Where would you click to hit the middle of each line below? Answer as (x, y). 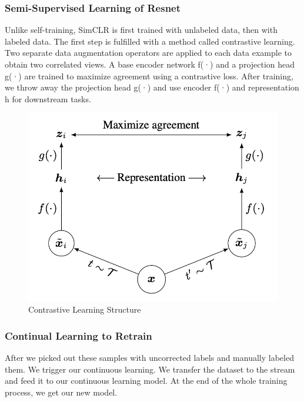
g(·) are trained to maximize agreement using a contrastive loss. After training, (149, 76)
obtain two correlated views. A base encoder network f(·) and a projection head (150, 64)
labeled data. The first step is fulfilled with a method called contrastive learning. (150, 41)
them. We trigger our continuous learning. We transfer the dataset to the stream (150, 369)
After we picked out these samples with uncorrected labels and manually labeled (149, 357)
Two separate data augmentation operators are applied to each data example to (148, 53)
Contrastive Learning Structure (85, 309)
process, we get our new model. (61, 392)
